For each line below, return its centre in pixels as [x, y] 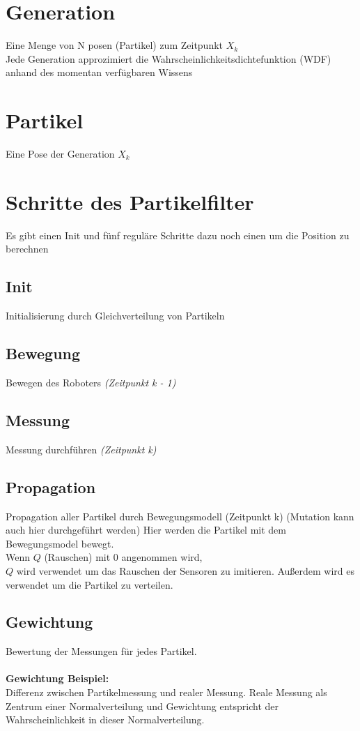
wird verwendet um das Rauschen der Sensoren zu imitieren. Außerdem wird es [186, 570]
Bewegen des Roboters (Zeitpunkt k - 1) [91, 382]
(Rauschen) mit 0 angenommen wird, [123, 557]
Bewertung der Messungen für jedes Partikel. [101, 651]
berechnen [27, 249]
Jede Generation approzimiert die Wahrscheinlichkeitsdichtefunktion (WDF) [169, 58]
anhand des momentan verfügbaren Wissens [99, 72]
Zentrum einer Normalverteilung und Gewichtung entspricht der [142, 706]
